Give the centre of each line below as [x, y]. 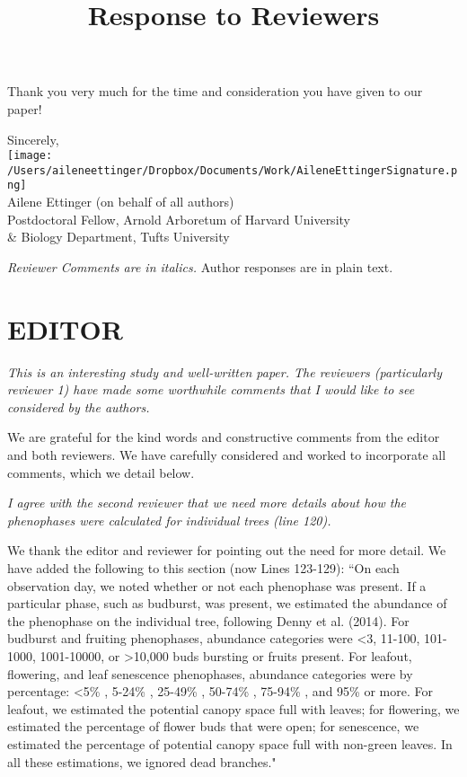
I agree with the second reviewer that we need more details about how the [207, 503]
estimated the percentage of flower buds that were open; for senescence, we [213, 726]
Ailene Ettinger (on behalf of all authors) [121, 202]
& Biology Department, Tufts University [119, 237]
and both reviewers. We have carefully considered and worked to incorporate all [227, 455]
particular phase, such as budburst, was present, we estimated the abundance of [227, 603]
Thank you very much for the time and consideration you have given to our [215, 91]
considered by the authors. [79, 406]
